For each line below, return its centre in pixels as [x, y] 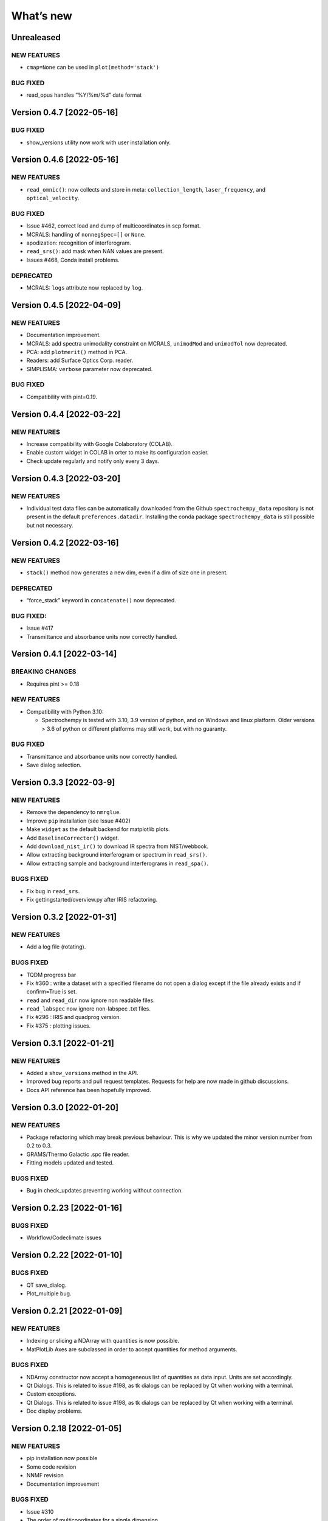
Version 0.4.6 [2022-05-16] [65, 160]
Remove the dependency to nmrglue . [74, 812]
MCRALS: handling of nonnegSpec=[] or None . [86, 234]
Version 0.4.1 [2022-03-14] [64, 654]
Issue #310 [40, 1511]
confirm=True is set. [52, 992]
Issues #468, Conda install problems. [73, 260]
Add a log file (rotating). [56, 947]
